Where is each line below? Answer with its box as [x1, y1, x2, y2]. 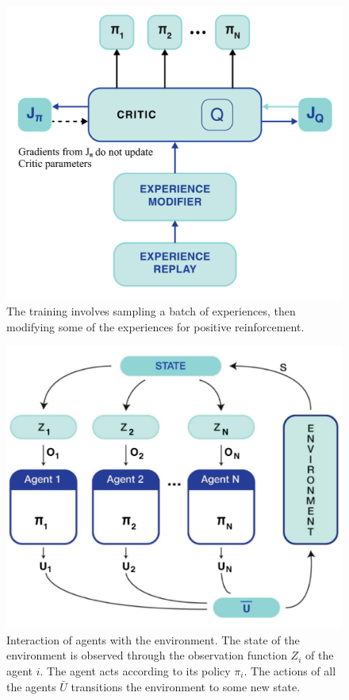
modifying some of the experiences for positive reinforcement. [6, 318, 305, 335]
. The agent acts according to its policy [40, 662, 231, 679]
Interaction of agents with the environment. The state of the [6, 631, 300, 648]
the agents [6, 678, 56, 694]
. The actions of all [244, 662, 336, 679]
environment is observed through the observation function [6, 647, 287, 663]
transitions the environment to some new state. [71, 678, 301, 694]
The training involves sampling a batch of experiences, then [6, 303, 296, 319]
